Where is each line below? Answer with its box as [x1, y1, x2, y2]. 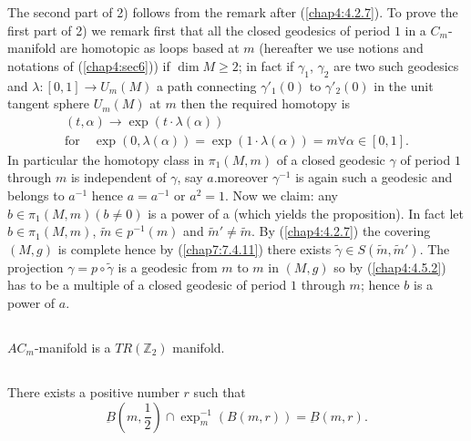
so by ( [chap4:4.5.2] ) [333, 257, 446, 276]
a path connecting [156, 76, 257, 95]
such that [193, 382, 246, 401]
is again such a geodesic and [295, 168, 453, 187]
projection [7, 257, 64, 276]
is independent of [70, 168, 167, 187]
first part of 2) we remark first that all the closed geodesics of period [7, 20, 391, 39]
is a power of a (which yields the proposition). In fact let [148, 203, 464, 222]
